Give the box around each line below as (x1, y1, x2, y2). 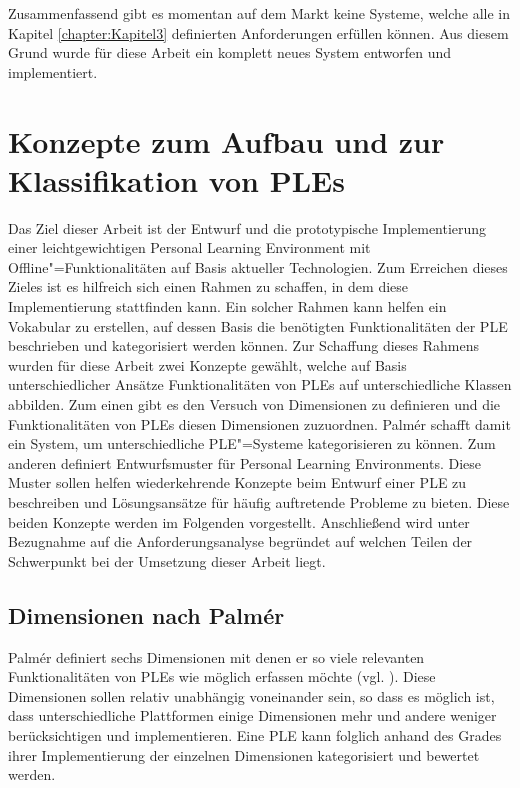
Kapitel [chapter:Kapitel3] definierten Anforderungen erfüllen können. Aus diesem (8, 22, 509, 43)
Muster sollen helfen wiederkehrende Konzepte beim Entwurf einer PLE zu (8, 472, 467, 493)
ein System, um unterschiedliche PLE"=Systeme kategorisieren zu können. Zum (8, 433, 496, 454)
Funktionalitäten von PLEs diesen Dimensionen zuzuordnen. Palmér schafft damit (8, 413, 511, 434)
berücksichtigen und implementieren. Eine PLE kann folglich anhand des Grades (8, 724, 502, 745)
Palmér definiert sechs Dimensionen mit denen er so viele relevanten (8, 646, 425, 667)
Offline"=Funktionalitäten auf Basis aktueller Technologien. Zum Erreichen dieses (8, 256, 508, 277)
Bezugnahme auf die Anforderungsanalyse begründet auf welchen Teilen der (8, 531, 473, 552)
